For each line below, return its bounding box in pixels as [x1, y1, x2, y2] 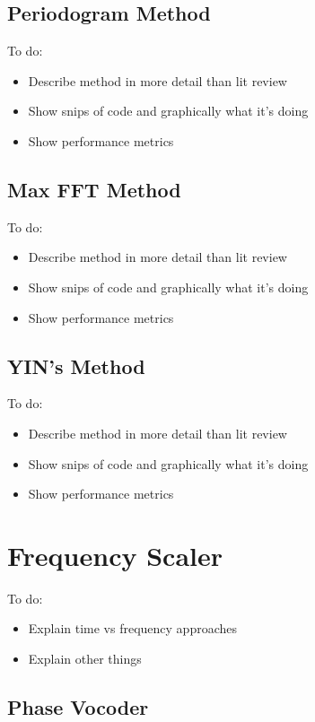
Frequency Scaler [7, 536, 223, 573]
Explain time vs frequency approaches [28, 619, 238, 638]
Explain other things [28, 649, 142, 668]
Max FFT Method [7, 175, 181, 203]
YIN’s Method [7, 352, 145, 379]
